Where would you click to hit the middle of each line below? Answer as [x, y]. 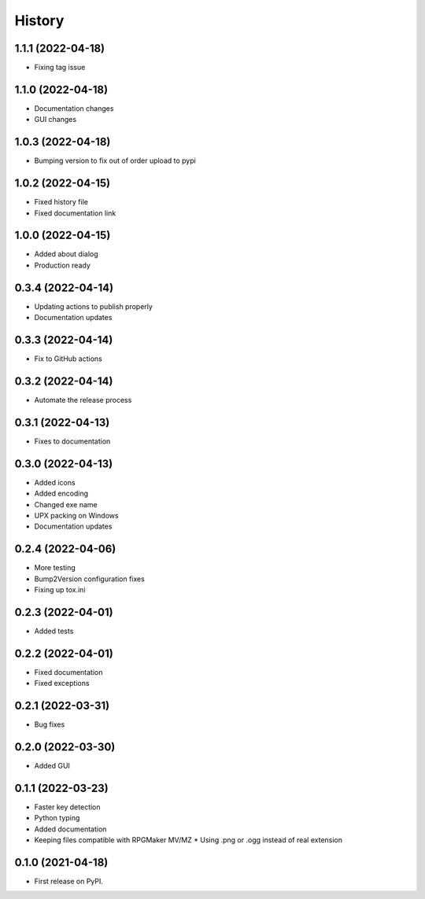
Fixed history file [61, 202]
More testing [55, 568]
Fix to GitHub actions [68, 359]
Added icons [55, 482]
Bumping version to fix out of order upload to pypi [115, 160]
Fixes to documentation [72, 441]
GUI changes [55, 120]
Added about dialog [66, 254]
